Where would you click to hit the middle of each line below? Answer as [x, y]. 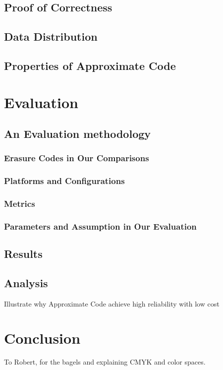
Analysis [26, 283]
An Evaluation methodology [78, 134]
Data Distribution [51, 36]
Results [23, 254]
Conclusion [42, 338]
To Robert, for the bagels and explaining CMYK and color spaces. [105, 361]
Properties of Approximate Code [90, 65]
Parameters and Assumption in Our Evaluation [100, 226]
